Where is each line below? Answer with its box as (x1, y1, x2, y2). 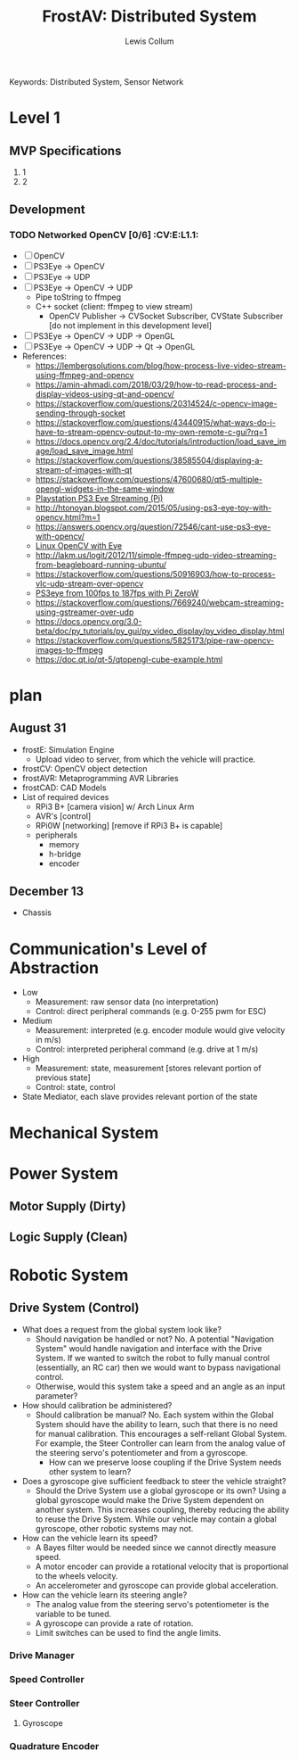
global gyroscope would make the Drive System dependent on (35, 1494, 265, 1505)
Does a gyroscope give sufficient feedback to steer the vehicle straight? (21, 1475, 286, 1486)
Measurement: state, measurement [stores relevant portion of (35, 1063, 262, 1074)
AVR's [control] (35, 810, 92, 822)
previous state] (35, 1072, 91, 1083)
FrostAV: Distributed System (42, 6, 257, 27)
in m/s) (35, 1035, 61, 1045)
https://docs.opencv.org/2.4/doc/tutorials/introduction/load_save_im (35, 435, 287, 447)
